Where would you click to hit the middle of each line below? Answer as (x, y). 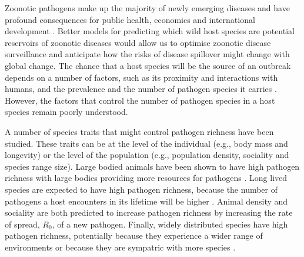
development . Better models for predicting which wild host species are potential (150, 31)
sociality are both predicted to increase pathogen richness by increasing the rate (149, 212)
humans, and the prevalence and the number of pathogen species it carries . (141, 89)
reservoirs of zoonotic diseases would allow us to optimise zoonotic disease (138, 42)
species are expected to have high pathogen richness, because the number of (141, 189)
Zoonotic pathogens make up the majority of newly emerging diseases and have (147, 8)
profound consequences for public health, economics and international (130, 19)
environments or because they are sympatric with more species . (120, 247)
